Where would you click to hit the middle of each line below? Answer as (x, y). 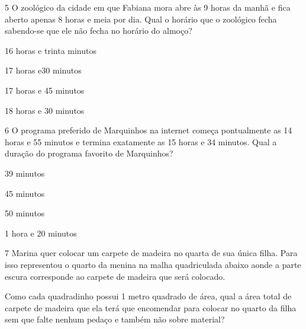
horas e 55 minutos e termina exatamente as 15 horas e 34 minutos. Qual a (141, 141)
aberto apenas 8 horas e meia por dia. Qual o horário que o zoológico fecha (141, 19)
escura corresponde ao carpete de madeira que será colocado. (115, 276)
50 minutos (25, 213)
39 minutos (25, 173)
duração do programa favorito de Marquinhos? (89, 153)
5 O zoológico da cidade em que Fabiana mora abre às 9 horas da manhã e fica (148, 7)
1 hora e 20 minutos (41, 233)
